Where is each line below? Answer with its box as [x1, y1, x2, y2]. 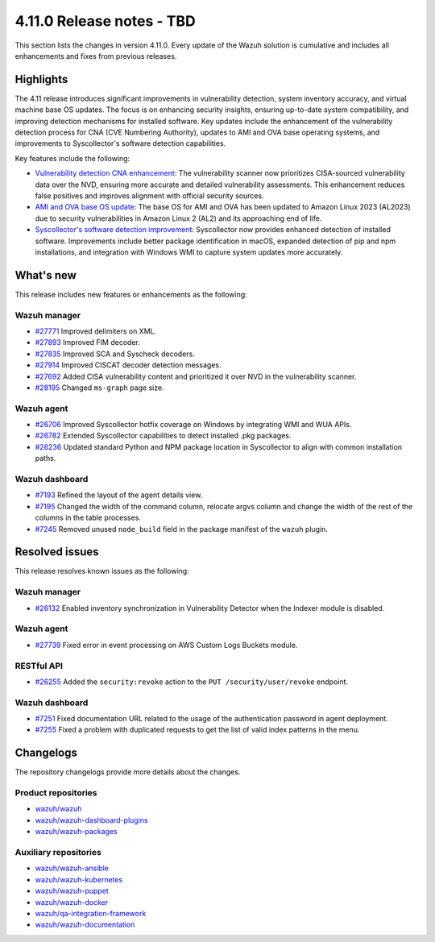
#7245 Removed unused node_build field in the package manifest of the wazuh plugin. [35, 524, 328, 533]
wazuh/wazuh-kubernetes [35, 874, 123, 884]
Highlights [14, 73, 68, 86]
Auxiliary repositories [14, 847, 102, 857]
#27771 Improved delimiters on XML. [35, 326, 157, 336]
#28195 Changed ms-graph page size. [35, 383, 164, 392]
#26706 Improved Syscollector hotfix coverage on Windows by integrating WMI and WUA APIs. [35, 420, 352, 430]
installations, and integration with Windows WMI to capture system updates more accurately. [35, 247, 343, 257]
